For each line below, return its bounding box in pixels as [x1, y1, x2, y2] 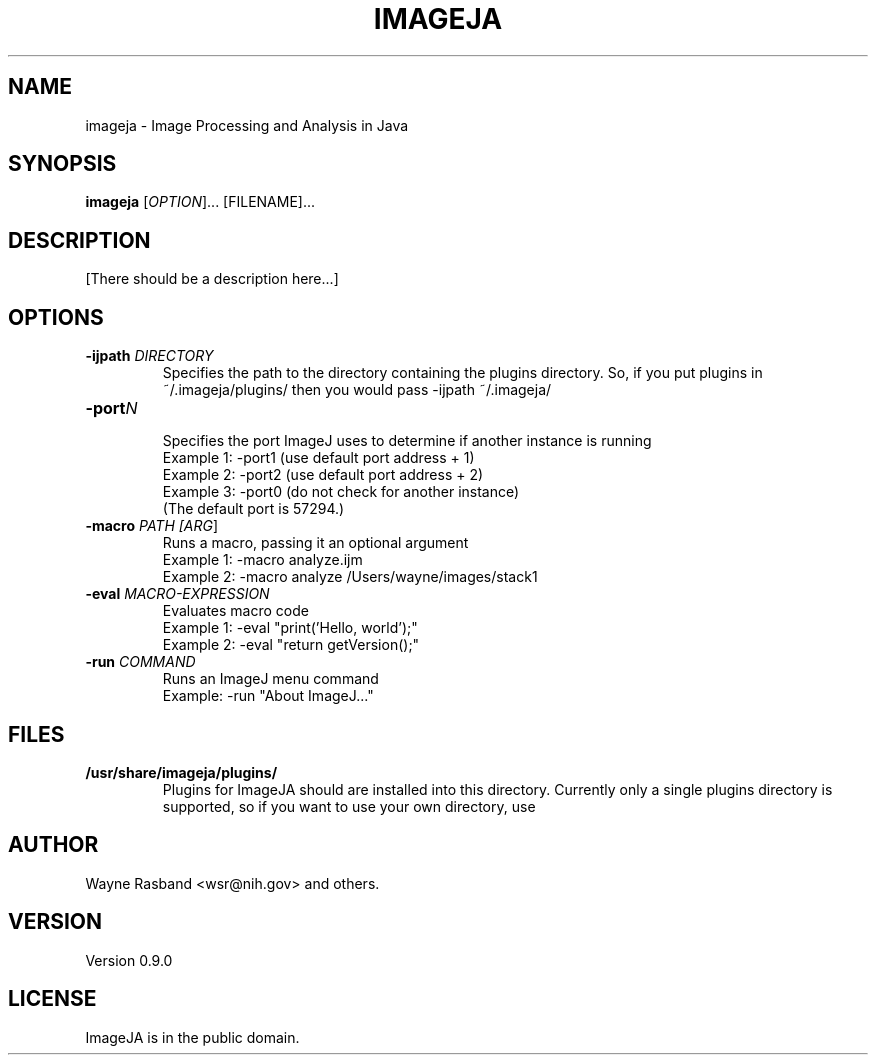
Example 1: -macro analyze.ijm [162, 551, 363, 569]
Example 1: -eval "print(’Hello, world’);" [162, 619, 418, 637]
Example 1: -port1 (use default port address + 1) [162, 449, 475, 467]
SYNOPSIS [8, 151, 117, 177]
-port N [85, 398, 138, 419]
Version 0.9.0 [85, 951, 173, 969]
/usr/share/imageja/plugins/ [85, 763, 278, 781]
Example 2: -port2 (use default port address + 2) [162, 466, 484, 484]
